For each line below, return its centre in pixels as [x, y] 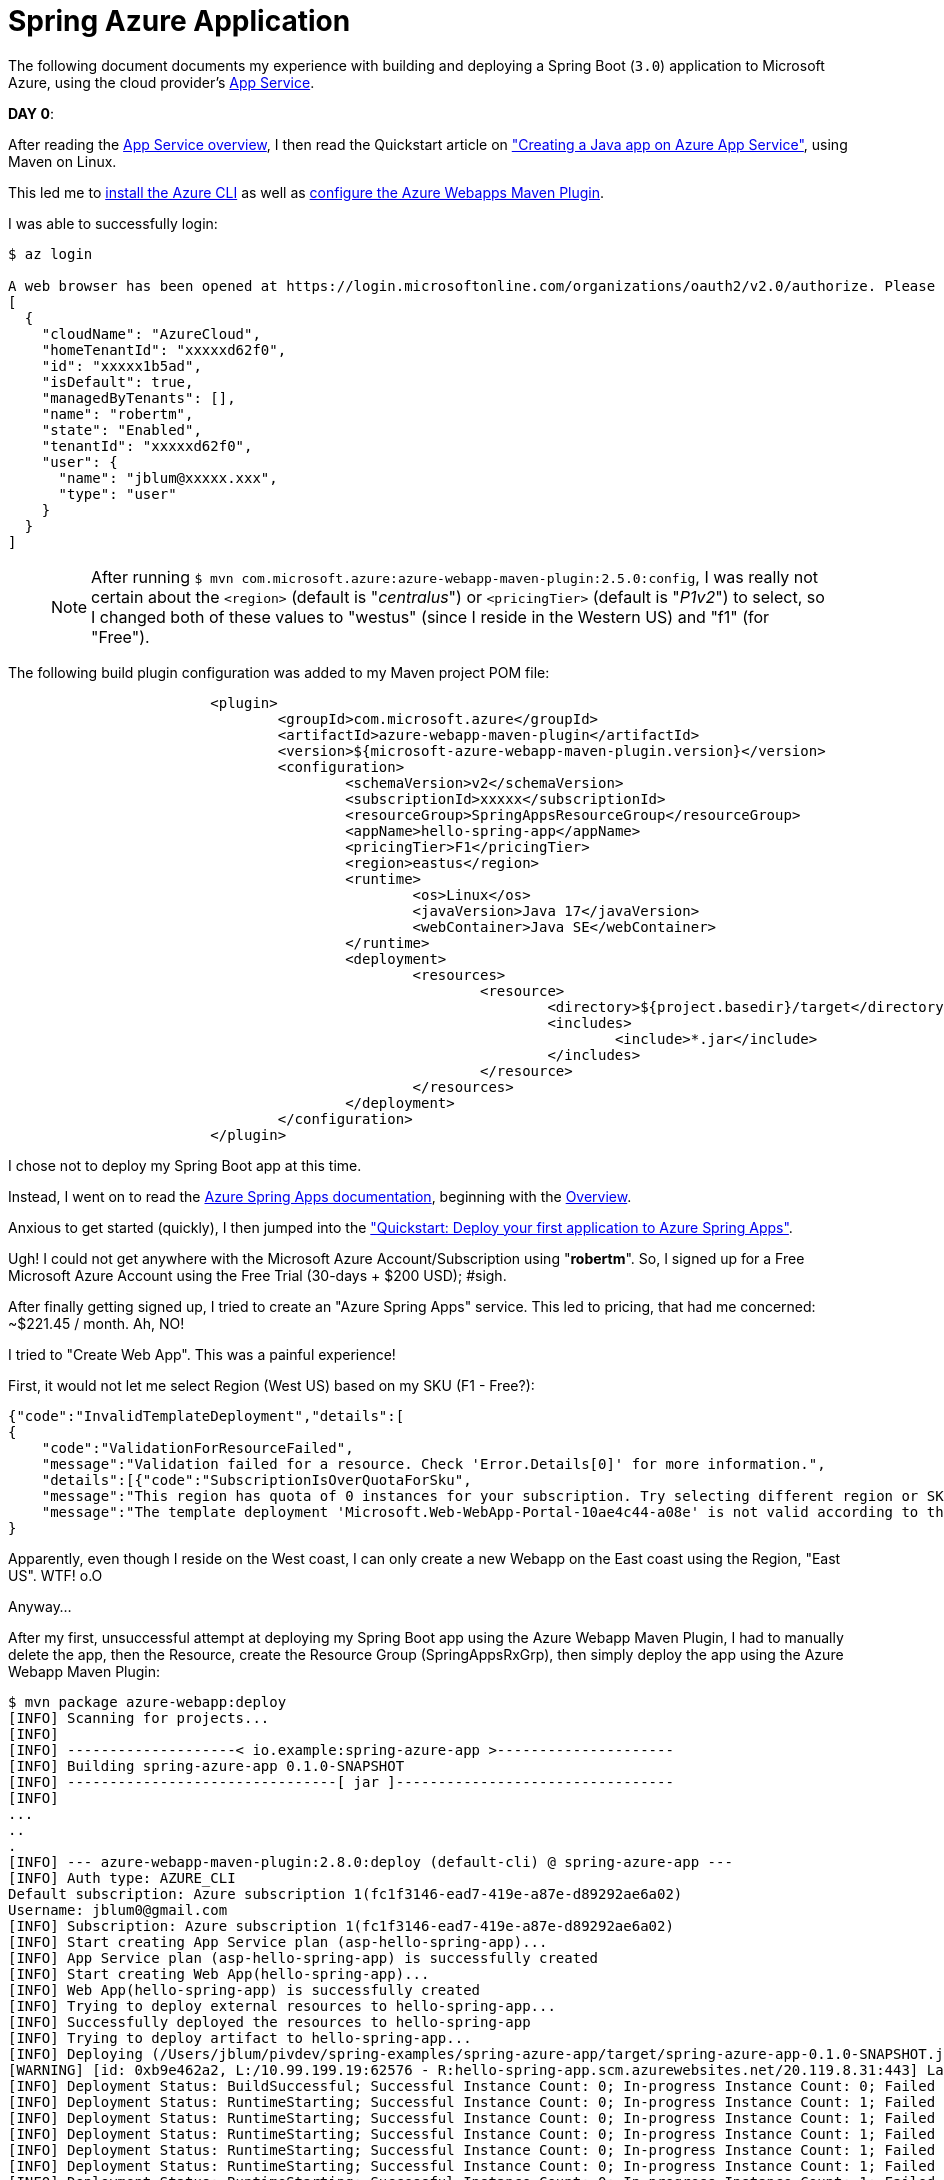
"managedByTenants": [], [138, 397]
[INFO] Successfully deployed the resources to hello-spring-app [269, 2021]
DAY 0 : [31, 113]
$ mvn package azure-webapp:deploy [147, 1701]
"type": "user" [117, 493]
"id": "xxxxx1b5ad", [121, 365]
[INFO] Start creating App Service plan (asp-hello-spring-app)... [278, 1941]
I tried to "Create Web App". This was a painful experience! [202, 1354]
